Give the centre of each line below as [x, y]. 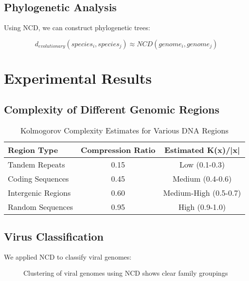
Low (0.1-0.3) [202, 165]
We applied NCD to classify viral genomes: [68, 256]
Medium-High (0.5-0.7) [202, 193]
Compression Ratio [118, 150]
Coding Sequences [38, 179]
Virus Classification [54, 236]
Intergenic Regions [39, 193]
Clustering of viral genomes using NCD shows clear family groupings [126, 273]
